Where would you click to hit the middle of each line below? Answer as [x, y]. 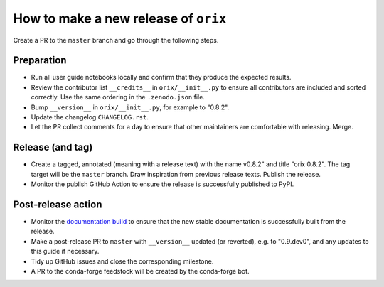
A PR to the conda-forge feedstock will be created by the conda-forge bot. [140, 271]
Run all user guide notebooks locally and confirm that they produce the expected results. [161, 77]
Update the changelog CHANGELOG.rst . [90, 117]
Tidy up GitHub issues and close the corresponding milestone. [122, 261]
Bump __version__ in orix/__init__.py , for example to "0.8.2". [130, 107]
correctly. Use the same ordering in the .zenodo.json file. [118, 97]
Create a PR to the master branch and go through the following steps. [116, 40]
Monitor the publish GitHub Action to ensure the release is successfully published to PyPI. [162, 184]
